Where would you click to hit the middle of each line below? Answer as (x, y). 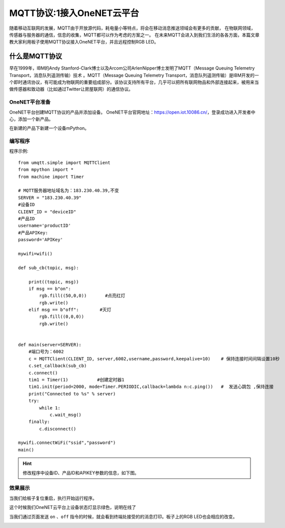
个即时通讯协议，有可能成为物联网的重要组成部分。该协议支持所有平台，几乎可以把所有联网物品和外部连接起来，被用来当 (134, 82)
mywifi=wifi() (35, 253)
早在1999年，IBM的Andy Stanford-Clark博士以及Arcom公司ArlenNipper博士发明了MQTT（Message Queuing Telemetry (132, 68)
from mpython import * (46, 170)
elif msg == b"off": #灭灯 (70, 310)
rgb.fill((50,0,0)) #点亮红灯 (82, 296)
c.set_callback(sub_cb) (57, 366)
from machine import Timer (51, 177)
